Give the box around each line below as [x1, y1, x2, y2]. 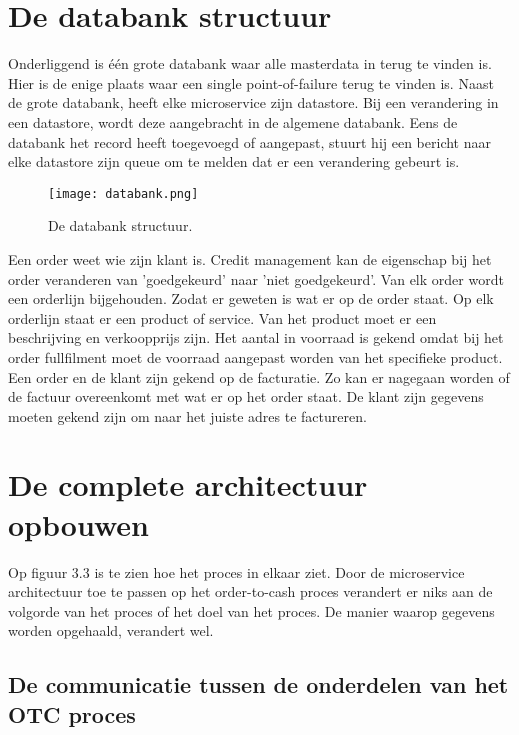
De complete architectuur [8, 464, 368, 505]
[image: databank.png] [48, 186, 199, 201]
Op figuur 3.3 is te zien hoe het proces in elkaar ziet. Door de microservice [8, 561, 465, 582]
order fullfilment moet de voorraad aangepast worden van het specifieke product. [8, 346, 503, 367]
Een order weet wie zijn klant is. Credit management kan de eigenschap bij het [8, 248, 492, 269]
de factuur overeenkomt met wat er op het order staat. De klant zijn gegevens [8, 386, 484, 407]
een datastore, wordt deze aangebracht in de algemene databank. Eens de [8, 111, 458, 132]
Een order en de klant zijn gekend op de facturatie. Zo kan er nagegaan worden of [8, 366, 510, 387]
